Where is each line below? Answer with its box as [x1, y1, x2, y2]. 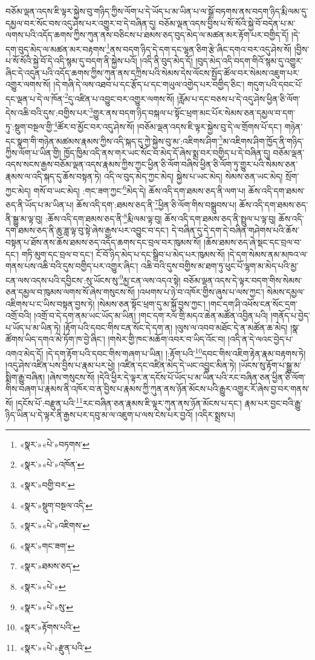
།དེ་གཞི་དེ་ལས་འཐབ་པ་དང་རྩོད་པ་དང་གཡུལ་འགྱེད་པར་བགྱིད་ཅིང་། [53, 78, 245, 91]
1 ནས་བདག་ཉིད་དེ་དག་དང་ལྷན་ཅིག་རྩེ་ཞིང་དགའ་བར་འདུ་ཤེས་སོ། [106, 41, 292, 55]
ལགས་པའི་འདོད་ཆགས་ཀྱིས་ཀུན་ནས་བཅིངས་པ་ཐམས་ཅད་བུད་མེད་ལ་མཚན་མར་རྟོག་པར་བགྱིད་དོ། [5, 28, 289, 41]
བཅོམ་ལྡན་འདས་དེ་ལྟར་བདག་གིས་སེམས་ [183, 273, 302, 286]
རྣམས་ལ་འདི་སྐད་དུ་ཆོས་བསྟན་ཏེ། [5, 170, 102, 182]
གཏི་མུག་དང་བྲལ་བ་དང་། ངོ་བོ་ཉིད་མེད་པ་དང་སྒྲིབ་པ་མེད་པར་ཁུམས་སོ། [21, 247, 225, 260]
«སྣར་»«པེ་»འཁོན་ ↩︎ [19, 458, 85, 471]
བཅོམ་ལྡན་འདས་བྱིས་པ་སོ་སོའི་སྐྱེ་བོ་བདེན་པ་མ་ [158, 16, 296, 29]
